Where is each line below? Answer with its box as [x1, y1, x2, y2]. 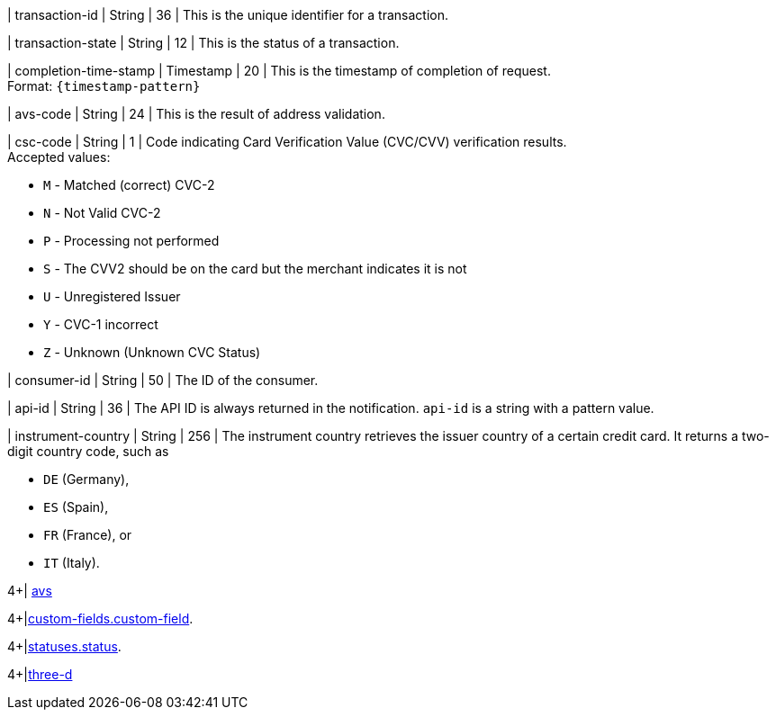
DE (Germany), [43, 471, 130, 487]
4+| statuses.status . [7, 639, 122, 654]
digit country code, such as [7, 444, 169, 459]
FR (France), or [43, 527, 132, 542]
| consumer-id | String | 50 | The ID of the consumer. [7, 372, 319, 388]
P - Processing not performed [43, 233, 220, 248]
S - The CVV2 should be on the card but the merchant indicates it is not [43, 261, 467, 276]
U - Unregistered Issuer [43, 289, 181, 304]
